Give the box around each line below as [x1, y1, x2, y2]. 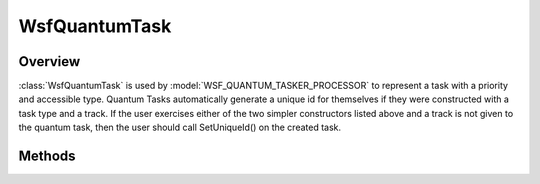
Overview [18, 53, 81, 70]
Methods [18, 148, 76, 165]
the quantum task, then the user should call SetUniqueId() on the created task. [18, 121, 342, 134]
